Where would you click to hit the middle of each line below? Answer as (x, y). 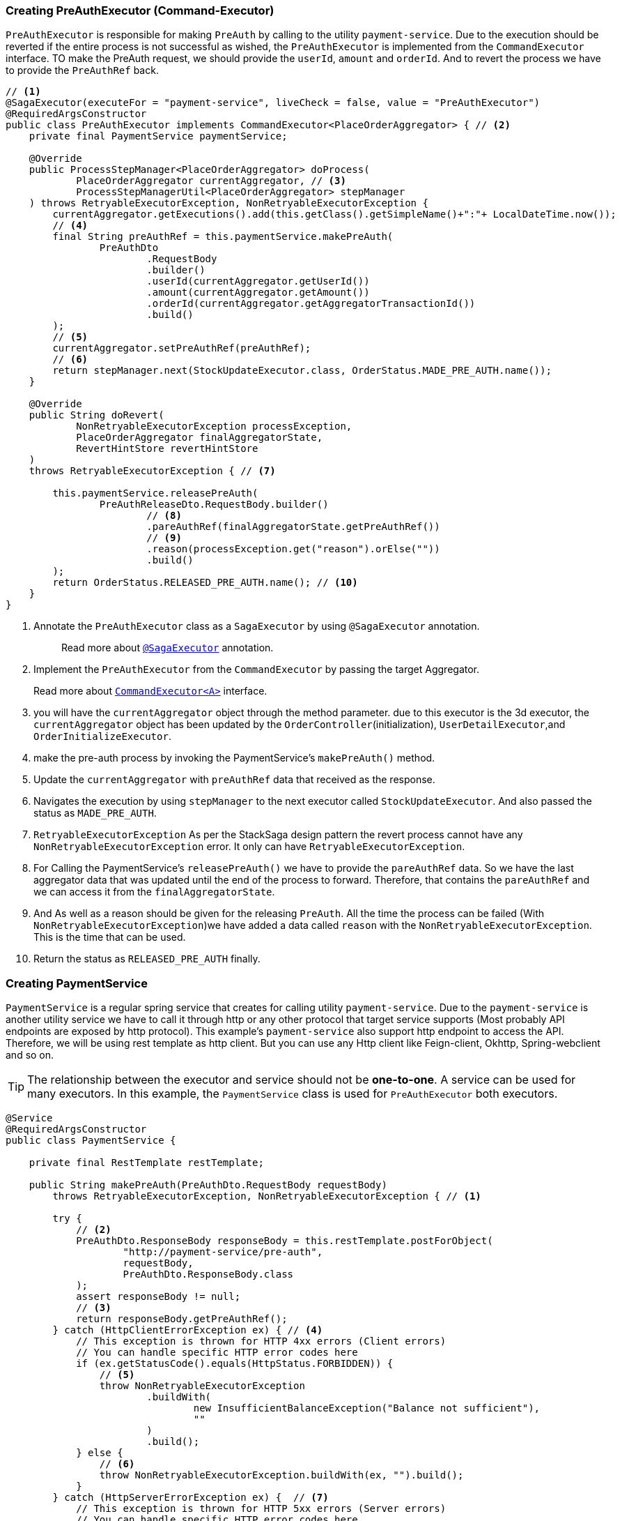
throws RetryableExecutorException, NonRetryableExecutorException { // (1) (267, 1196)
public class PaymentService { (91, 1141)
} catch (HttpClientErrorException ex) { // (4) (188, 1330)
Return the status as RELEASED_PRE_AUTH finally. (147, 959)
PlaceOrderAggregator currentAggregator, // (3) (211, 181)
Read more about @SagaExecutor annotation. (168, 648)
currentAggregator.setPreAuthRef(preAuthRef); (182, 348)
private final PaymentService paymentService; (158, 136)
